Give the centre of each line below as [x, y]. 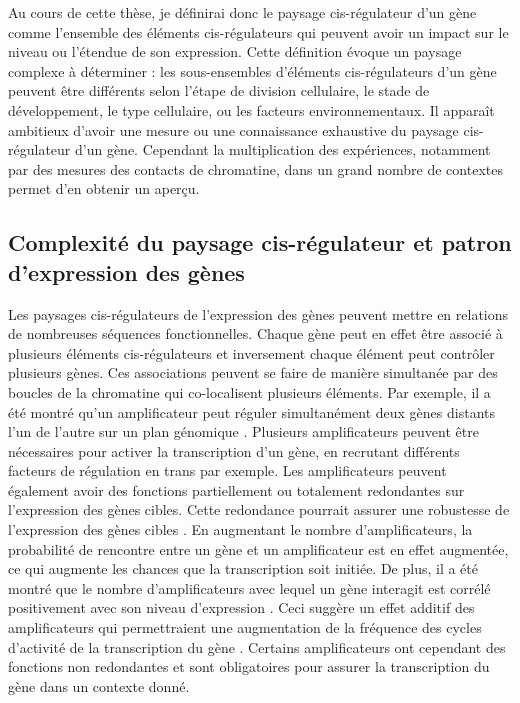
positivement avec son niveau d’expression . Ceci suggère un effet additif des [241, 607]
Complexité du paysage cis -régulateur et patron [260, 242]
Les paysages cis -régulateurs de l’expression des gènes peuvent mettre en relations [258, 313]
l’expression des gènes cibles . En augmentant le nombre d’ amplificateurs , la [240, 529]
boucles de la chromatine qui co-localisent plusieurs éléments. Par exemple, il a [249, 391]
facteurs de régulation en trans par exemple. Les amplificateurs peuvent [227, 470]
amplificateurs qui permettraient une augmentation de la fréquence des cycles [245, 627]
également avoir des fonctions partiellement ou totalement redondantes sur [236, 489]
